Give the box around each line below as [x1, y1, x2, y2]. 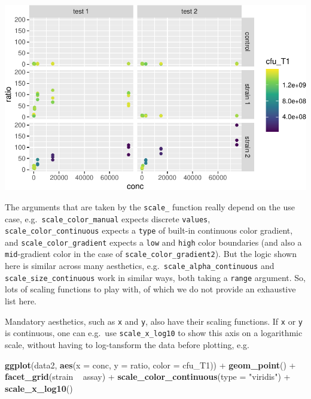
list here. [5, 295, 37, 307]
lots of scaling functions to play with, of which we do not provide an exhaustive [5, 283, 296, 295]
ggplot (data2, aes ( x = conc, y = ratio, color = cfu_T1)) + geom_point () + [5, 358, 296, 371]
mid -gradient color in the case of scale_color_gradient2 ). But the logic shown [5, 247, 297, 260]
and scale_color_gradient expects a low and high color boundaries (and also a [5, 235, 302, 248]
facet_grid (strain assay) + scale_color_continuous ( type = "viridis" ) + [5, 370, 291, 383]
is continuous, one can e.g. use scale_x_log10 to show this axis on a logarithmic [5, 327, 303, 339]
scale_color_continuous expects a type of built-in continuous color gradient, [5, 224, 293, 237]
